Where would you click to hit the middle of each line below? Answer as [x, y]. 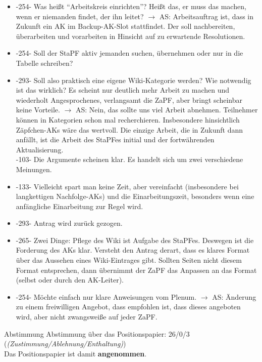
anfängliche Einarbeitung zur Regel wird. [80, 206]
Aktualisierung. [40, 149]
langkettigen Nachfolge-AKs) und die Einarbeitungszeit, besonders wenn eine [135, 196]
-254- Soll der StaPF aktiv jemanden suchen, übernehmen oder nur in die [129, 53]
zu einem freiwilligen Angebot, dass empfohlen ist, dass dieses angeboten [128, 307]
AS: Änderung [234, 296]
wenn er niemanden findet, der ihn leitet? [80, 16]
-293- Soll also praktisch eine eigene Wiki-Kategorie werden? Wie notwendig [134, 80]
